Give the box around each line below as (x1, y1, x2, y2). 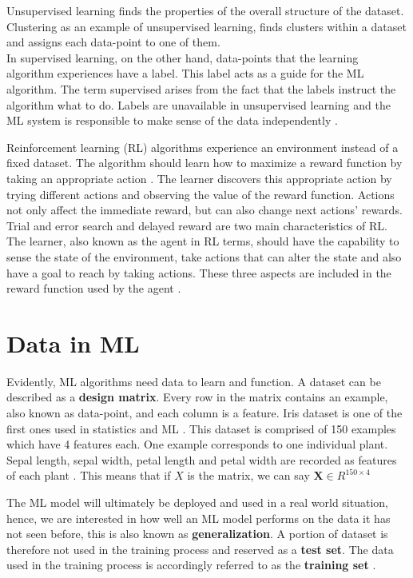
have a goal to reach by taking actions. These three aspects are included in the (6, 264, 391, 281)
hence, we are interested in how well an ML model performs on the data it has (6, 509, 391, 526)
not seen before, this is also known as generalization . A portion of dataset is (6, 525, 388, 542)
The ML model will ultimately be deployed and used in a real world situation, (6, 493, 389, 510)
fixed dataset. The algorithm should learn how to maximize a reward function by (6, 154, 403, 171)
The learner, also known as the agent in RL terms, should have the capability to (6, 233, 399, 249)
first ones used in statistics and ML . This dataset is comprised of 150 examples (6, 420, 396, 436)
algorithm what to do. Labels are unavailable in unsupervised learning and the (6, 96, 391, 113)
